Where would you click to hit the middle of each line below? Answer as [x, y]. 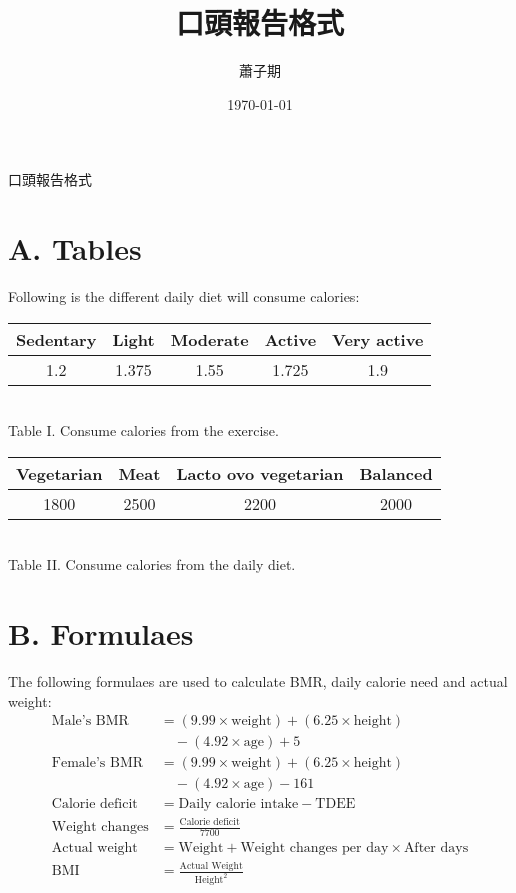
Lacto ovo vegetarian [260, 473]
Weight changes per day [314, 847]
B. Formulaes [101, 633]
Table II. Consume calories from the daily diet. [152, 564]
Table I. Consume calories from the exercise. [143, 430]
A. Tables [75, 248]
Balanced [396, 473]
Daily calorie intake [238, 804]
